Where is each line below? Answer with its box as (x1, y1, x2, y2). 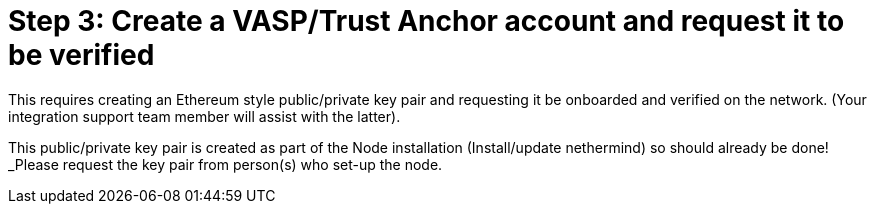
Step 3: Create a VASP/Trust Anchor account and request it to (8, 4, 845, 38)
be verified (8, 38, 155, 72)
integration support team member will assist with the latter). (8, 107, 401, 125)
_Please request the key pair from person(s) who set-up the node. (8, 155, 443, 173)
